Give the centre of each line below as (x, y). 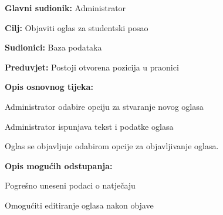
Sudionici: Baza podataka (53, 47)
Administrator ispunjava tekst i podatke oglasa (89, 126)
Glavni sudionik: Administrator (65, 8)
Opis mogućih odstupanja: (59, 165)
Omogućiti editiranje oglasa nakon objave (79, 205)
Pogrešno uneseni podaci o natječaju (70, 185)
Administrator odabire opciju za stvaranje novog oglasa (104, 106)
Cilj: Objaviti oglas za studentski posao (77, 27)
